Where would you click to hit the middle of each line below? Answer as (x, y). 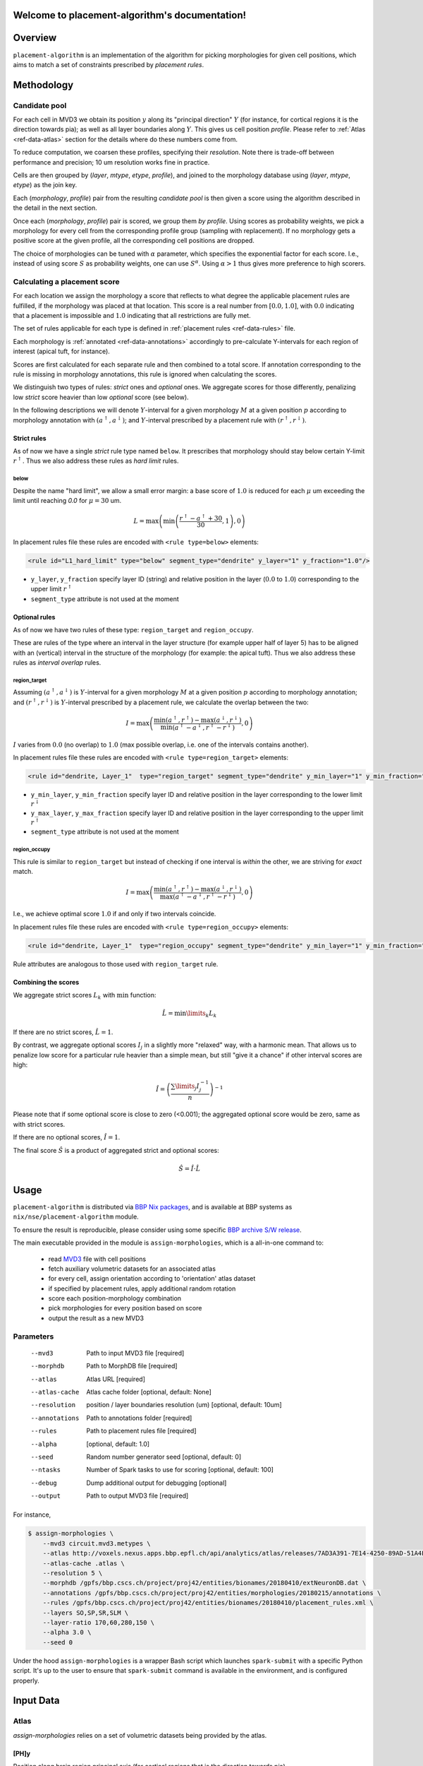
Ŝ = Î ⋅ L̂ (190, 1168)
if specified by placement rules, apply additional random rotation (142, 1288)
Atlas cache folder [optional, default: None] (149, 1392)
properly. (26, 1681)
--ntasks (46, 1470)
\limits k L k (201, 1014)
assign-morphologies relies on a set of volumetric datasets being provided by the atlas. (140, 1735)
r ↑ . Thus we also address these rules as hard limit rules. (96, 461)
